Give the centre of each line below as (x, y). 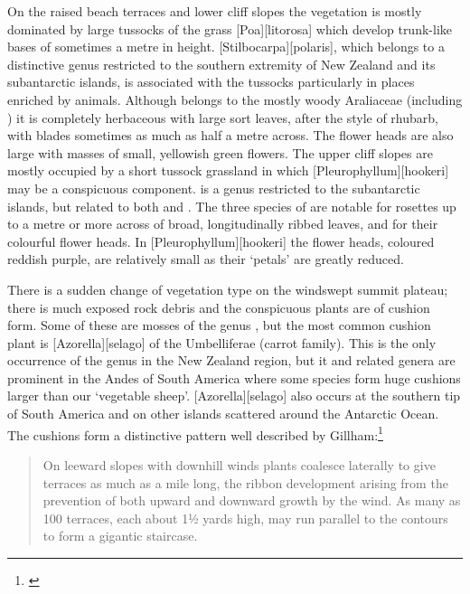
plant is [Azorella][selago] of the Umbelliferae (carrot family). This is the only (222, 342)
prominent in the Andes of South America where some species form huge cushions (234, 377)
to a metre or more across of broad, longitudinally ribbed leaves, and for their (223, 224)
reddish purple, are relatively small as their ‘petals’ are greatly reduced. (206, 259)
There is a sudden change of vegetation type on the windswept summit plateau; (228, 289)
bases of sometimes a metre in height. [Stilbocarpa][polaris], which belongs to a (226, 47)
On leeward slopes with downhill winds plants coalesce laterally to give (239, 464)
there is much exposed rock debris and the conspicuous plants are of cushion (219, 307)
